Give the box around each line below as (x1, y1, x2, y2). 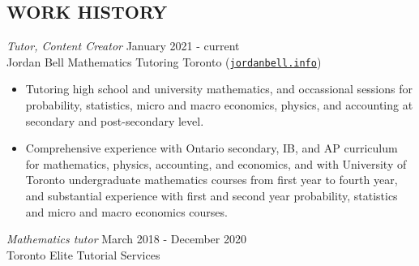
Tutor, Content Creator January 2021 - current (6, 37, 240, 54)
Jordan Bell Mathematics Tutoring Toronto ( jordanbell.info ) (6, 53, 322, 70)
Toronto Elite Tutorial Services (6, 246, 160, 263)
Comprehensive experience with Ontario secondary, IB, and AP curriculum (25, 139, 398, 157)
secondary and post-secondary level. (25, 112, 204, 129)
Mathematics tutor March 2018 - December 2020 (6, 230, 246, 247)
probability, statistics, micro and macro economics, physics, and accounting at (25, 97, 413, 114)
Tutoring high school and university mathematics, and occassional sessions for (25, 80, 413, 97)
